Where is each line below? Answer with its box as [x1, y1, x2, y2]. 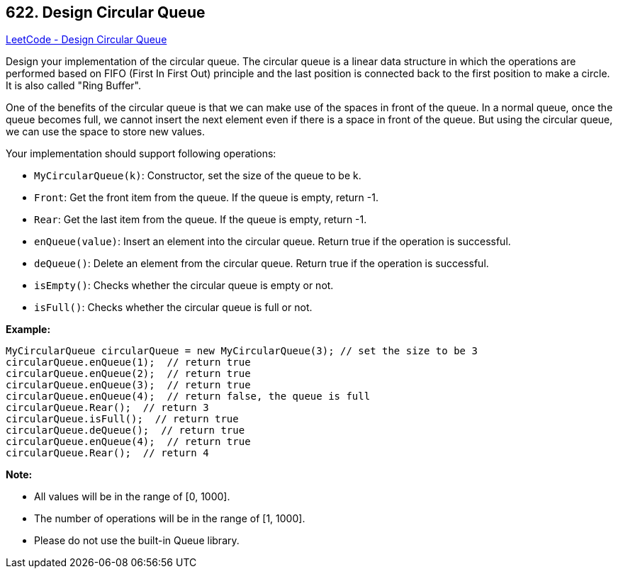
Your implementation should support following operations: [6, 147, 276, 160]
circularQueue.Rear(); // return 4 [6, 447, 209, 459]
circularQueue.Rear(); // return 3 [6, 402, 209, 414]
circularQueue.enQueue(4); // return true [6, 436, 251, 448]
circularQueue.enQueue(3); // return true [6, 379, 251, 391]
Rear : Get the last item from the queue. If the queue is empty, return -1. [34, 213, 367, 226]
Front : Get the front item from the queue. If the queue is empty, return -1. [34, 191, 378, 204]
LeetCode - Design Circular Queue [6, 33, 167, 46]
